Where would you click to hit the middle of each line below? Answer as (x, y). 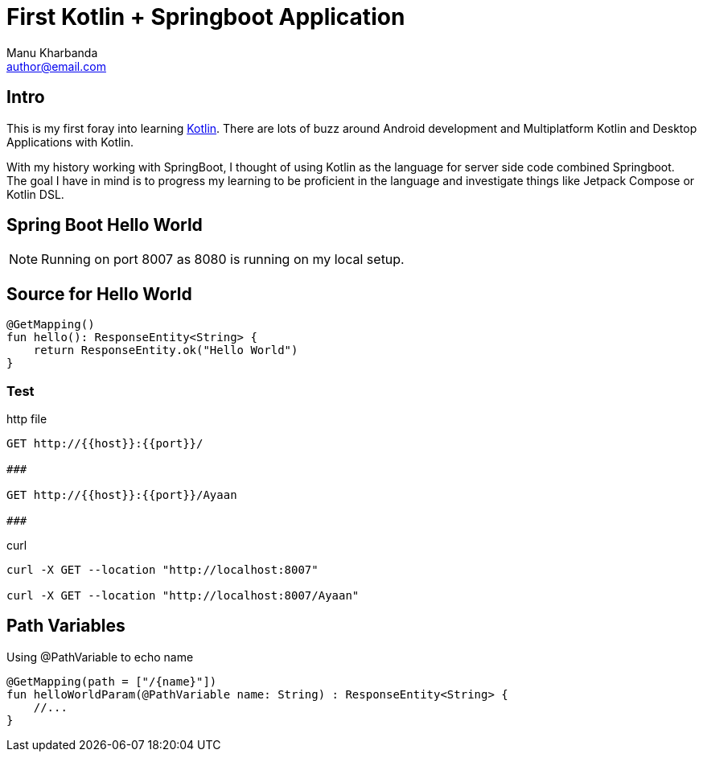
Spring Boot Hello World (105, 225)
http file (27, 419)
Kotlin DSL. (35, 194)
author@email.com (56, 66)
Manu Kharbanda (52, 52)
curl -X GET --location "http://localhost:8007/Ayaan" (183, 596)
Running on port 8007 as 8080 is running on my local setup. (223, 260)
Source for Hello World (99, 294)
